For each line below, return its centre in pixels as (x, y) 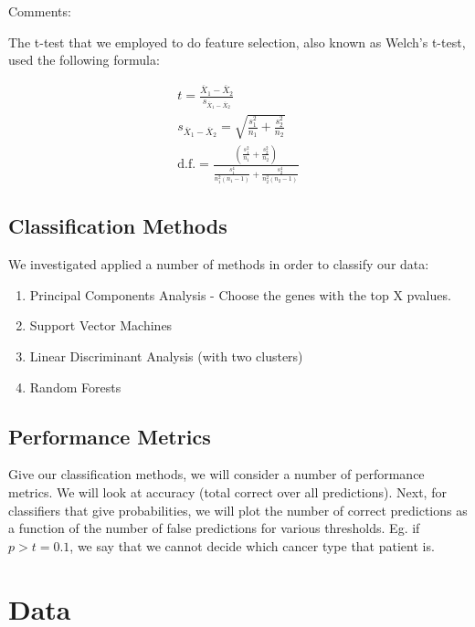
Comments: (40, 11)
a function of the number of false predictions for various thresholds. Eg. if (214, 528)
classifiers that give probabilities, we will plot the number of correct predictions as (238, 510)
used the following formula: (84, 60)
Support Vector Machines (101, 325)
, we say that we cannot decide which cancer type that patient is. (252, 545)
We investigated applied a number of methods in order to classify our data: (219, 264)
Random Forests (75, 387)
